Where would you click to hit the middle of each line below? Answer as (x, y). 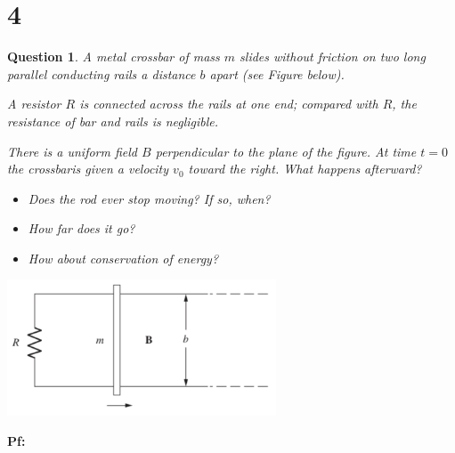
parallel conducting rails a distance (102, 73)
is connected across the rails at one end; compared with (229, 104)
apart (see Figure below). (277, 73)
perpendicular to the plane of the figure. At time (286, 151)
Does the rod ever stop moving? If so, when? (149, 198)
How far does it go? (81, 228)
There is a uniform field (73, 151)
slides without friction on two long (333, 57)
